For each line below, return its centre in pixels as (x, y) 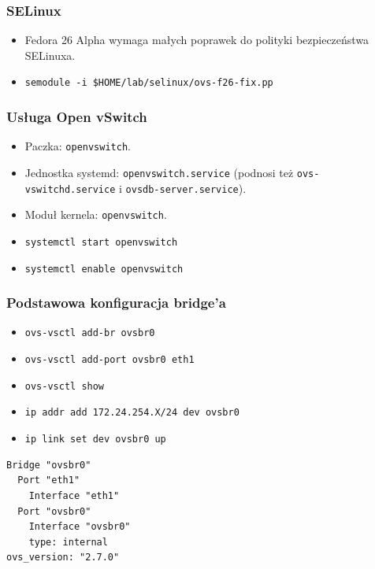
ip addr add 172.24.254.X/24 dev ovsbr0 (132, 413)
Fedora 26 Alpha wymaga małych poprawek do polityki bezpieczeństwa (197, 40)
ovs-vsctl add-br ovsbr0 (90, 333)
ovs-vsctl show (65, 386)
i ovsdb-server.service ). (183, 188)
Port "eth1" (49, 480)
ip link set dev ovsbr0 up (95, 440)
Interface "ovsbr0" (80, 527)
